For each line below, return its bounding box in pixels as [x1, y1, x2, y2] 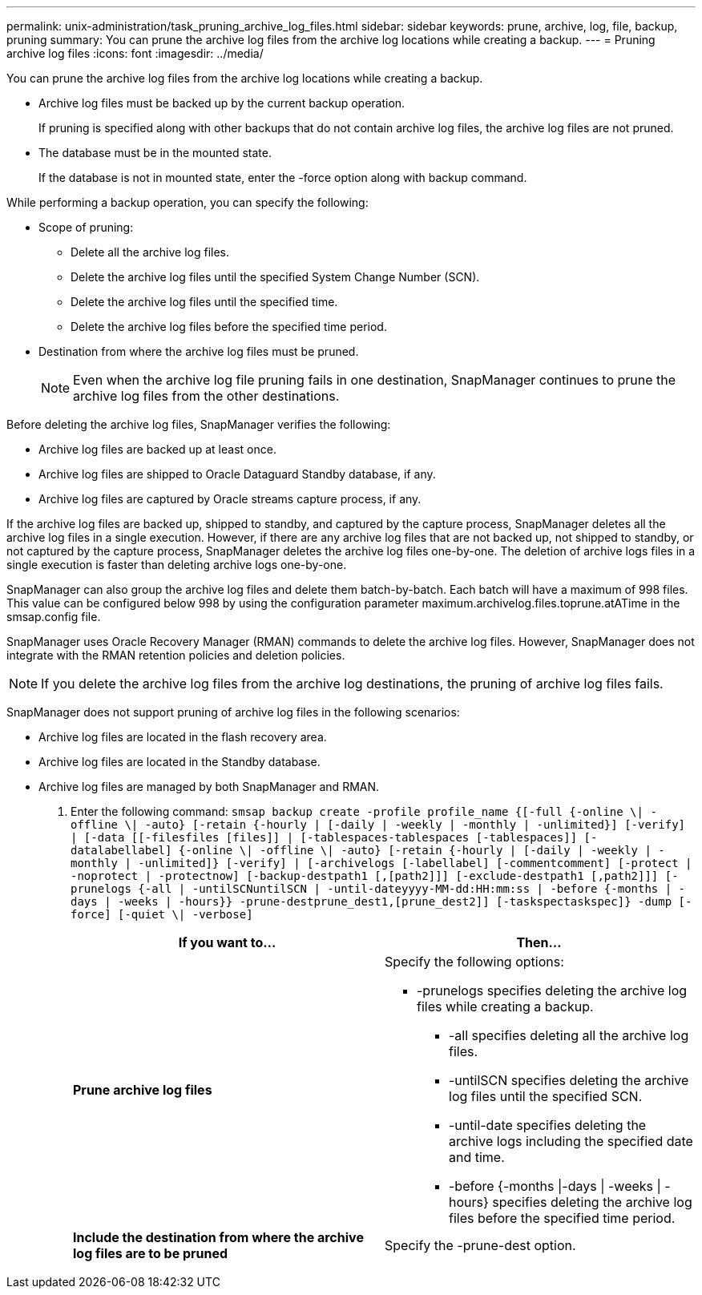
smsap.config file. [6, 610, 101, 623]
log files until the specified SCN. [449, 1088, 643, 1104]
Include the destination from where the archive [73, 1229, 364, 1245]
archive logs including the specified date [449, 1133, 693, 1149]
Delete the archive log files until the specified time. [71, 295, 338, 309]
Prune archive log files [73, 1082, 212, 1098]
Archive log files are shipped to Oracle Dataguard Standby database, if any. [38, 467, 436, 481]
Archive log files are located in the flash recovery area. [38, 730, 327, 744]
